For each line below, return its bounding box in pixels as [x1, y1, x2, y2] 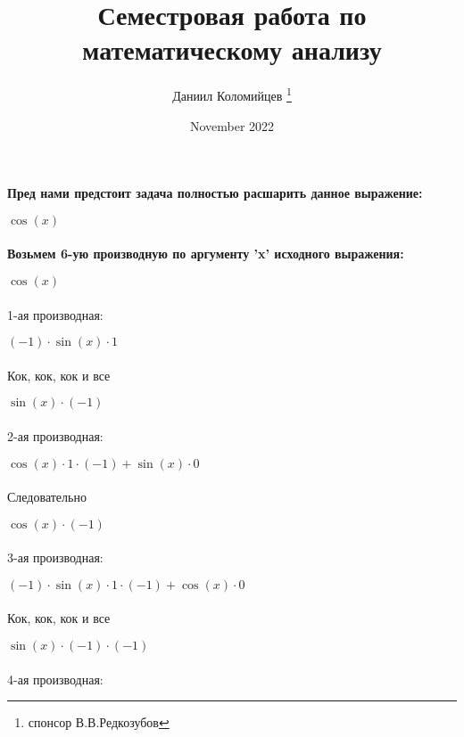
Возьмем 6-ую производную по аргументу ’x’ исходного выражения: [7, 244, 404, 263]
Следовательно [7, 487, 87, 506]
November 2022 [189, 116, 275, 135]
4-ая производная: [7, 669, 104, 688]
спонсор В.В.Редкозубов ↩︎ [28, 713, 170, 732]
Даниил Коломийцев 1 [172, 84, 292, 104]
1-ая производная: [7, 305, 104, 323]
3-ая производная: [7, 548, 104, 567]
